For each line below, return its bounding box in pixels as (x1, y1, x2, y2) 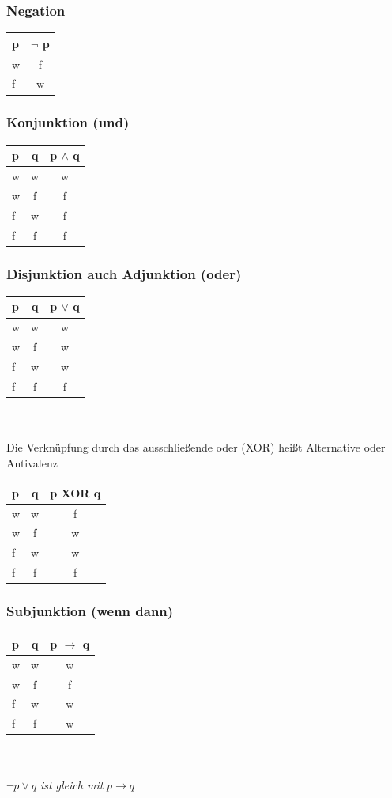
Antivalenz (6, 454, 58, 471)
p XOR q (50, 484, 101, 501)
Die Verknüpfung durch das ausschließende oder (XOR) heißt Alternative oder (6, 439, 386, 456)
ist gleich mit (40, 776, 104, 792)
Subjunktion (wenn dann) (6, 601, 174, 621)
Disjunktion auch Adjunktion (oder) (6, 263, 242, 283)
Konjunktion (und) (6, 112, 130, 132)
